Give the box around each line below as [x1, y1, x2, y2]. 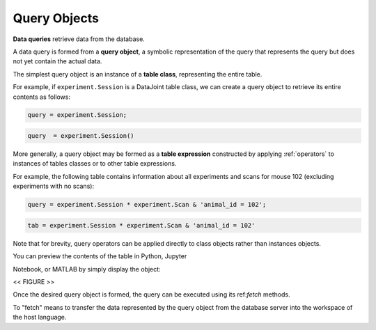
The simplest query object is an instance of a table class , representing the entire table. [13, 70, 263, 78]
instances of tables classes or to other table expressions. [13, 159, 177, 168]
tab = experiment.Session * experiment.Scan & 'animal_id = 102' [27, 221, 256, 229]
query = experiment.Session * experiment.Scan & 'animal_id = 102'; [27, 201, 267, 209]
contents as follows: [13, 93, 71, 101]
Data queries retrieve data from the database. [13, 35, 146, 43]
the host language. [13, 313, 67, 322]
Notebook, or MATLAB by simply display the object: [13, 265, 161, 273]
